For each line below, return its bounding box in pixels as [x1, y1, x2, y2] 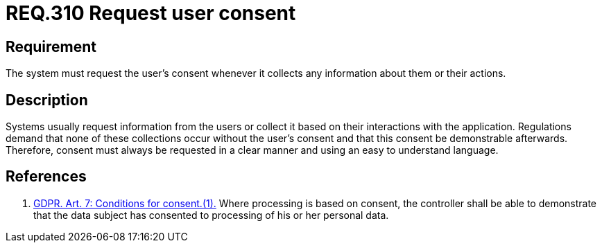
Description [6, 91, 88, 109]
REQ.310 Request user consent [6, 1, 296, 25]
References [6, 168, 87, 186]
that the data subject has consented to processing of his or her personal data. [33, 209, 389, 221]
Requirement [6, 37, 97, 55]
